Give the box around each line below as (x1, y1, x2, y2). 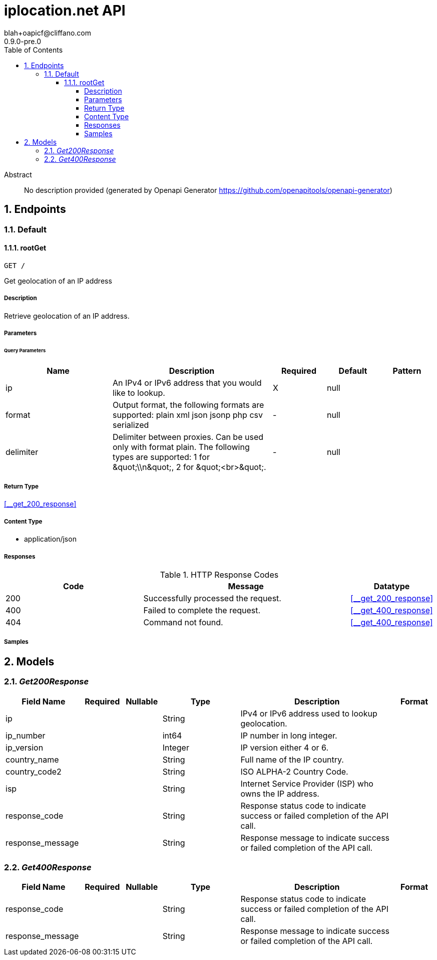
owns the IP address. (240, 788, 319, 799)
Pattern (392, 365, 421, 376)
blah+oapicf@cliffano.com (4, 28, 92, 37)
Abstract (4, 170, 32, 179)
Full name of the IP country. (240, 754, 344, 765)
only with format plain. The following (113, 441, 250, 452)
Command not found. (143, 617, 223, 628)
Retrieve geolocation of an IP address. (4, 311, 130, 320)
